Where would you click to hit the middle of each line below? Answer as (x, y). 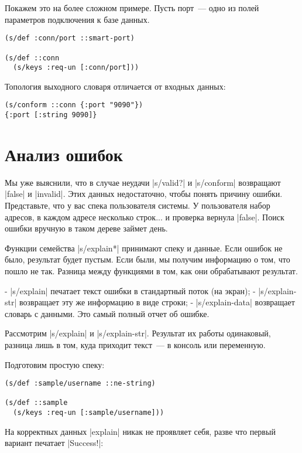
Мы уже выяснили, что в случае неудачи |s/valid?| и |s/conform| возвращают (143, 182)
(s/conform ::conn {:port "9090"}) (74, 105)
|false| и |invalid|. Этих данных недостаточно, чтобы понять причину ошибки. (144, 194)
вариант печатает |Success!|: (54, 443)
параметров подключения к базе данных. (77, 19)
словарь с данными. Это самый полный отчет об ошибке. (107, 313)
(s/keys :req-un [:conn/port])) (76, 68)
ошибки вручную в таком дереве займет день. (86, 228)
